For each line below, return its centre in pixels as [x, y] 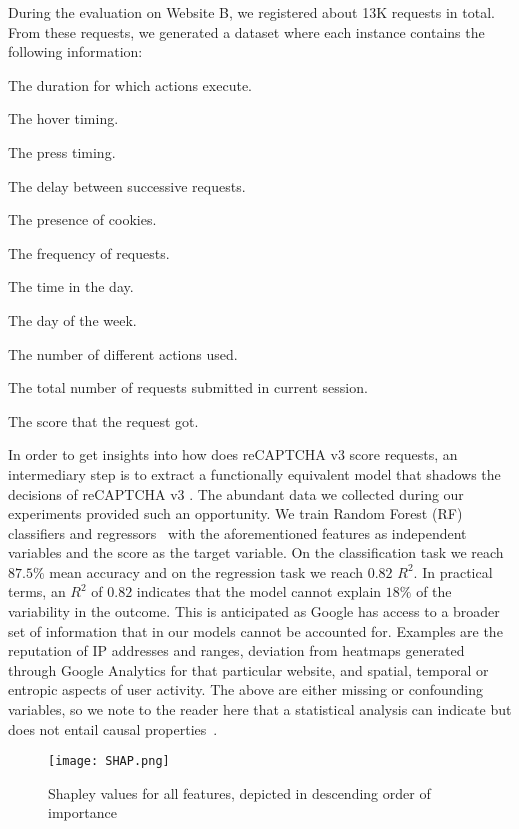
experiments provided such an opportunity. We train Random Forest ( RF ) [235, 513]
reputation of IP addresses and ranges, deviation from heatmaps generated [236, 650]
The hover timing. [63, 118]
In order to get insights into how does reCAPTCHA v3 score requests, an [233, 454]
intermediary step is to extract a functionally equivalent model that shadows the [254, 473]
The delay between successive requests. [127, 185]
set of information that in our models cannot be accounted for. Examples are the [255, 630]
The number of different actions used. [123, 353]
